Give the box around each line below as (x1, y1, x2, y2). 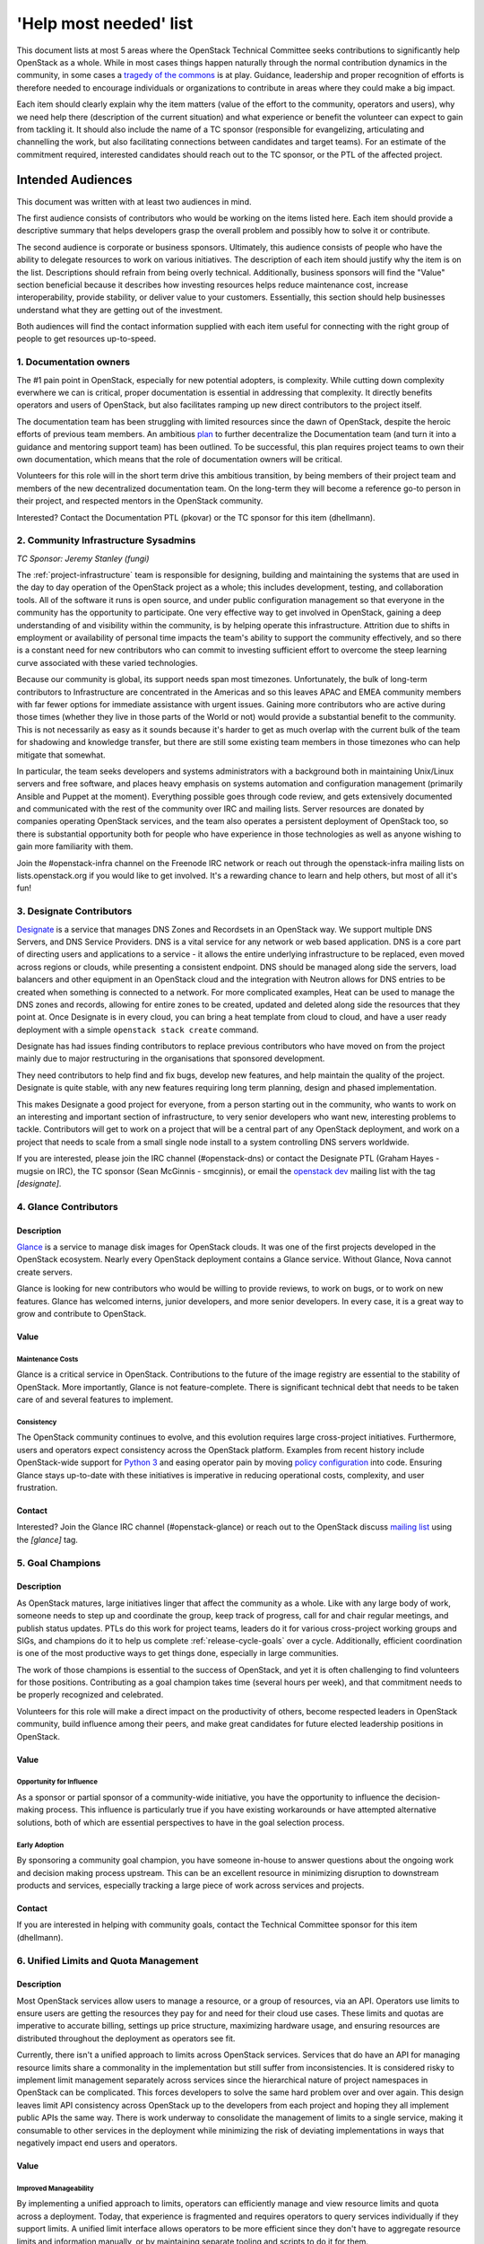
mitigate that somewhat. (16, 749, 107, 760)
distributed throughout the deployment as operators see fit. (16, 2033, 236, 2044)
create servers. (16, 1267, 73, 1277)
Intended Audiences (16, 172, 133, 188)
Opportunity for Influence (16, 1777, 99, 1786)
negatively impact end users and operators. (16, 2137, 178, 2148)
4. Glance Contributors (16, 1200, 118, 1213)
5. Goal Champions (16, 1556, 101, 1569)
